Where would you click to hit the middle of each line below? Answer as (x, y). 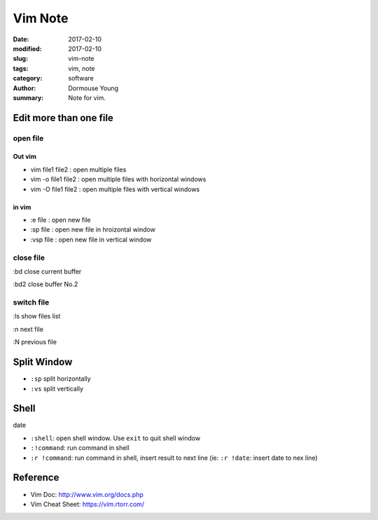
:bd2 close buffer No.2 (45, 284)
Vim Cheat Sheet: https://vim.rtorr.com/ (87, 504)
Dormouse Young (93, 88)
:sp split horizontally (61, 379)
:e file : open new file (61, 220)
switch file (31, 302)
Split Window (43, 362)
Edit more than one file (63, 118)
